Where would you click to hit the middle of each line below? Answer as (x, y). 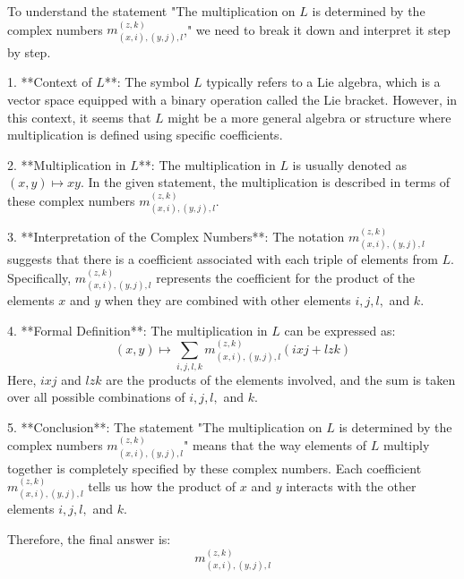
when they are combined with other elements (228, 300)
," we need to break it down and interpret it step (317, 29)
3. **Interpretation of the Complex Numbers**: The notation (176, 237)
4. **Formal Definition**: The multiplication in (137, 330)
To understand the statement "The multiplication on (151, 11)
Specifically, (39, 277)
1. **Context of (50, 82)
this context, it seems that (79, 117)
